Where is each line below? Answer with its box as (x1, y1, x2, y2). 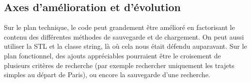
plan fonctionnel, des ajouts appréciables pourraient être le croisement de (4, 50, 221, 60)
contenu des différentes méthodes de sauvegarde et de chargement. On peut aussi (4, 31, 244, 41)
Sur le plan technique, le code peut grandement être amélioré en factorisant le (4, 22, 235, 32)
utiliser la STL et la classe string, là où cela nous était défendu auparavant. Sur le (4, 41, 247, 51)
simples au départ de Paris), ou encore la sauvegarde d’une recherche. (4, 69, 210, 80)
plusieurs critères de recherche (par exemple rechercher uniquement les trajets (4, 60, 235, 70)
